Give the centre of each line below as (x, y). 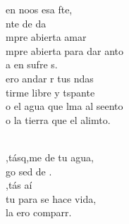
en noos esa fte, (39, 9)
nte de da (26, 23)
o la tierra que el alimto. (58, 119)
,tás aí (19, 185)
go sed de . (29, 171)
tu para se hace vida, (51, 198)
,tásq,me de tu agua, (50, 157)
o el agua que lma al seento (64, 106)
